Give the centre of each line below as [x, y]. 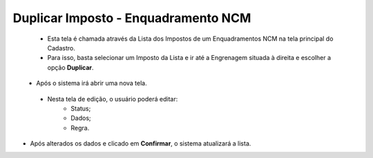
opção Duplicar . [70, 67]
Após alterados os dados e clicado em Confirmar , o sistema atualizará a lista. [141, 144]
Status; [81, 108]
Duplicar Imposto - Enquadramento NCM [132, 18]
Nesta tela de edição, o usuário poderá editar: [113, 99]
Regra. [80, 128]
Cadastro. [61, 48]
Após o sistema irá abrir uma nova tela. [92, 83]
